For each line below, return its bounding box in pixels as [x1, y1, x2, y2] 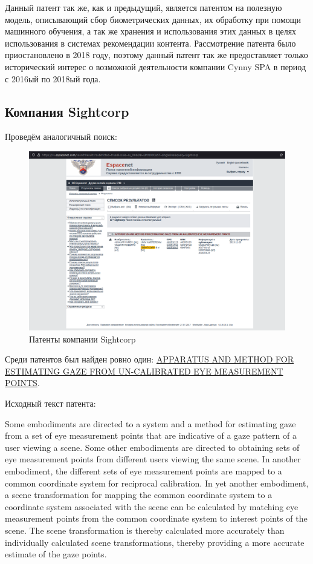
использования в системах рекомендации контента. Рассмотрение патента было [5, 36, 296, 49]
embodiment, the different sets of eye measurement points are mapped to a [5, 464, 282, 477]
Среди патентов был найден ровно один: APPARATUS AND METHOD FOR [5, 353, 294, 366]
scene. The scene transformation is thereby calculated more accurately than [5, 523, 285, 536]
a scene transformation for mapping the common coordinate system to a [5, 488, 273, 501]
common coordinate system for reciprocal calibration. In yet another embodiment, [5, 476, 309, 489]
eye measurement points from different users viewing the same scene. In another [5, 453, 301, 465]
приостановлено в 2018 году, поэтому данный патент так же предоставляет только [5, 48, 308, 61]
